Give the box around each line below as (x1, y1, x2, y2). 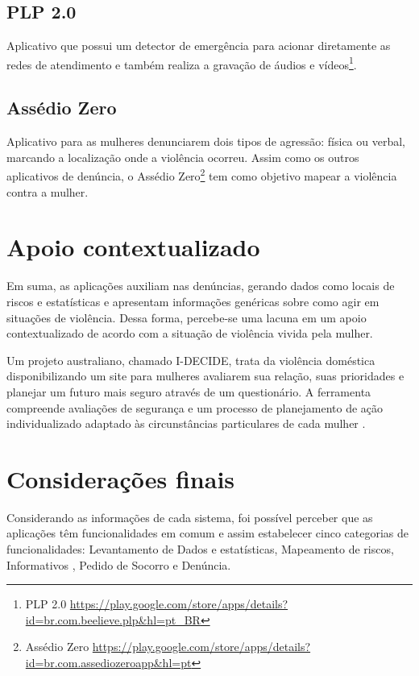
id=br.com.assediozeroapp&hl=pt (25, 654, 192, 671)
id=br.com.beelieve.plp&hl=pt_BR (25, 611, 201, 628)
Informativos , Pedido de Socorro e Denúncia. (6, 556, 231, 573)
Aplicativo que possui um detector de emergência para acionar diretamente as (6, 37, 391, 54)
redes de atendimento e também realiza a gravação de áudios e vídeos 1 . (6, 53, 357, 73)
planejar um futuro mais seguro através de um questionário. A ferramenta (6, 383, 371, 400)
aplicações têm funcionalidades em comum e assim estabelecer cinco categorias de (6, 525, 409, 541)
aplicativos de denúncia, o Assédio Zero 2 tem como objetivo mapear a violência (6, 165, 397, 185)
